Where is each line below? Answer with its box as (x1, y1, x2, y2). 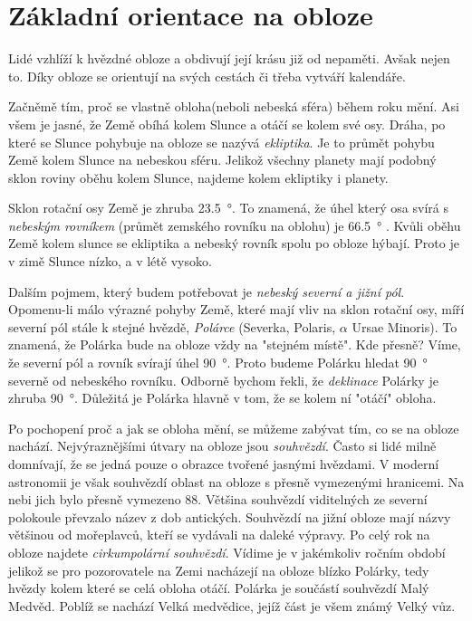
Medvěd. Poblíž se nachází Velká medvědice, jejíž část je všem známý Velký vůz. (8, 596, 456, 615)
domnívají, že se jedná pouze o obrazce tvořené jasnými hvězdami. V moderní (8, 454, 439, 473)
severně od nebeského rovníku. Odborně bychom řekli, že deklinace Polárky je (8, 370, 438, 389)
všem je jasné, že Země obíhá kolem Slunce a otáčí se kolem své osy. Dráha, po (8, 114, 446, 133)
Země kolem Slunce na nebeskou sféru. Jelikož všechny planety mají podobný (8, 150, 437, 169)
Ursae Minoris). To (352, 317, 458, 336)
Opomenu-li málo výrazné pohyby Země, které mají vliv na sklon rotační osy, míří (8, 300, 465, 319)
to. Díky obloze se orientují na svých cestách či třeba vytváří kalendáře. (8, 66, 406, 85)
